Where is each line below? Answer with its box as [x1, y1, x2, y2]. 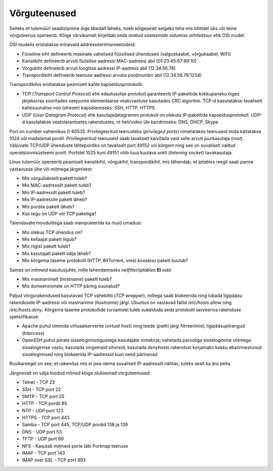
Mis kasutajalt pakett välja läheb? [22, 250, 91, 256]
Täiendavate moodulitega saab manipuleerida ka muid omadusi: [9, 220, 143, 226]
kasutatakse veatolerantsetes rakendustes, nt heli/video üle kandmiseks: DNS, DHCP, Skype [26, 119, 218, 125]
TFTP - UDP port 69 [22, 436, 64, 442]
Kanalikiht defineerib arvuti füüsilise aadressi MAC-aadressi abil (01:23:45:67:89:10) [22, 58, 197, 64]
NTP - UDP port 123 [22, 407, 64, 413]
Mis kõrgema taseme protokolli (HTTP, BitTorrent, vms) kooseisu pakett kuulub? [22, 258, 188, 264]
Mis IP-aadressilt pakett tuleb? [22, 189, 85, 195]
